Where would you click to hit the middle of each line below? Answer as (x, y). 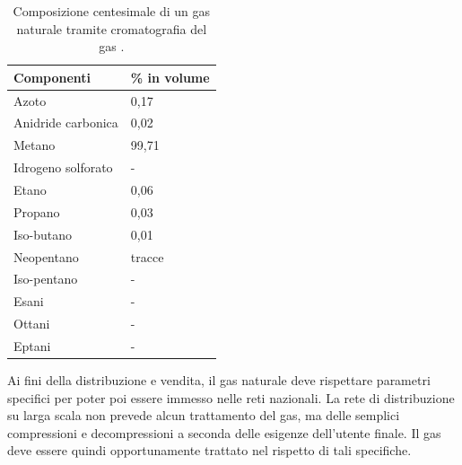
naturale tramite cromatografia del (112, 28)
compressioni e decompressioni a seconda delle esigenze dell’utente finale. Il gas (224, 432)
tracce (147, 256)
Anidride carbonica (66, 123)
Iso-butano (43, 234)
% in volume (170, 77)
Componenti (52, 77)
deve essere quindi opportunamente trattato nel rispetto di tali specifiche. (209, 450)
